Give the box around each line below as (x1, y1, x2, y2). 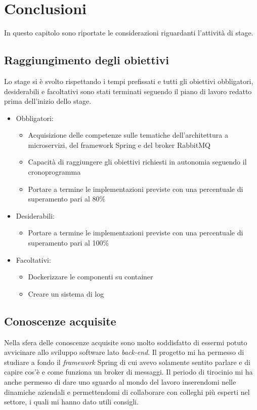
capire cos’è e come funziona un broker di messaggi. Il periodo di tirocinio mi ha (4, 366, 253, 377)
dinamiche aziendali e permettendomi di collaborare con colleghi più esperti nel (4, 386, 250, 397)
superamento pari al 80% (28, 193, 106, 204)
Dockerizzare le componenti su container (28, 271, 153, 282)
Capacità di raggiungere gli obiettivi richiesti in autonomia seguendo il (28, 156, 247, 167)
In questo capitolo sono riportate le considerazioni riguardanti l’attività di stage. (4, 27, 253, 38)
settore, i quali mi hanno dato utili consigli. (4, 396, 139, 407)
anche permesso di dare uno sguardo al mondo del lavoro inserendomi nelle (4, 377, 236, 387)
